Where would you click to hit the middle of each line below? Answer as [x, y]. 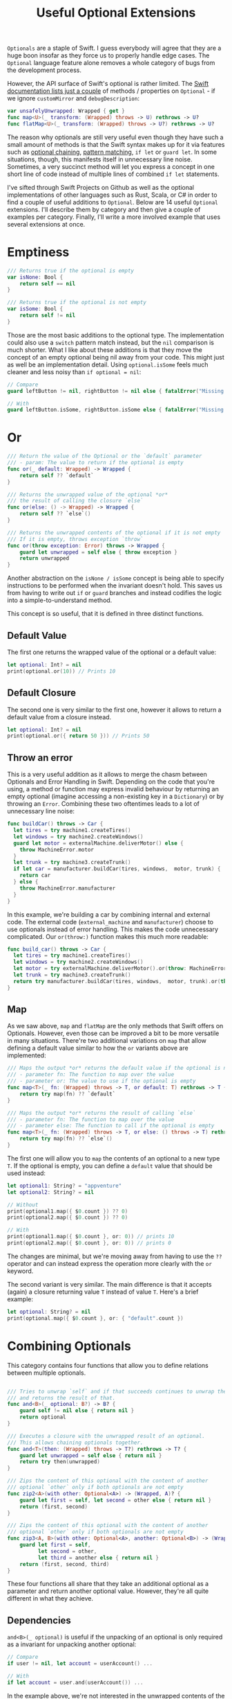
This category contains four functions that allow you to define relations [108, 1365]
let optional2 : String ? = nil [51, 1192]
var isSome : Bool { [35, 309]
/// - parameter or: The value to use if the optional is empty [101, 1081]
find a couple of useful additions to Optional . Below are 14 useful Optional [113, 202]
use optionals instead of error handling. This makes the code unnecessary [113, 929]
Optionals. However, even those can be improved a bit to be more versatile [113, 1033]
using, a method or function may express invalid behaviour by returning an [113, 789]
